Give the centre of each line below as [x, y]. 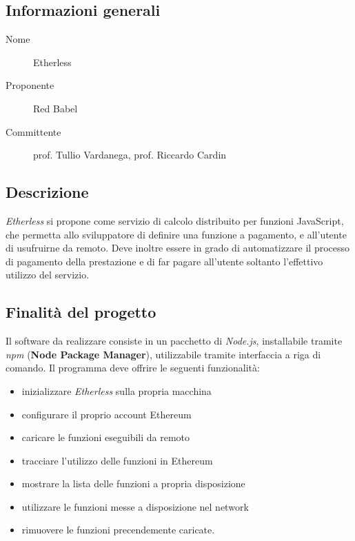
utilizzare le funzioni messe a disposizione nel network [135, 506]
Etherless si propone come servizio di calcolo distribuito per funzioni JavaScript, [175, 220]
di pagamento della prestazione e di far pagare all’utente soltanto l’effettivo [164, 261]
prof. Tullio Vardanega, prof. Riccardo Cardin [130, 155]
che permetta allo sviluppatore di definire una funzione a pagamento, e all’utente [176, 234]
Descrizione [47, 192]
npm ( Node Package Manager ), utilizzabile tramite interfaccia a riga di [163, 354]
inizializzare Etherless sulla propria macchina [116, 390]
